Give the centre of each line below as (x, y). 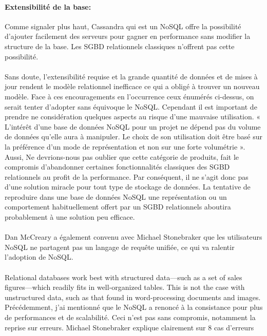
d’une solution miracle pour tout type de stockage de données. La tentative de (128, 187)
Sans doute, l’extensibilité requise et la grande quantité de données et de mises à (131, 76)
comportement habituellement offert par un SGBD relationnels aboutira (118, 207)
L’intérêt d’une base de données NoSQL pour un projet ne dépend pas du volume (133, 126)
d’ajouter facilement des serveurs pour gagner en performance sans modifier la (128, 36)
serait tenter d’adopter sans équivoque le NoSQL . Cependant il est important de (131, 106)
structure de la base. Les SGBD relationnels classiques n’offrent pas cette (120, 46)
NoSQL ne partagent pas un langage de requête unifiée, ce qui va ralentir (120, 247)
